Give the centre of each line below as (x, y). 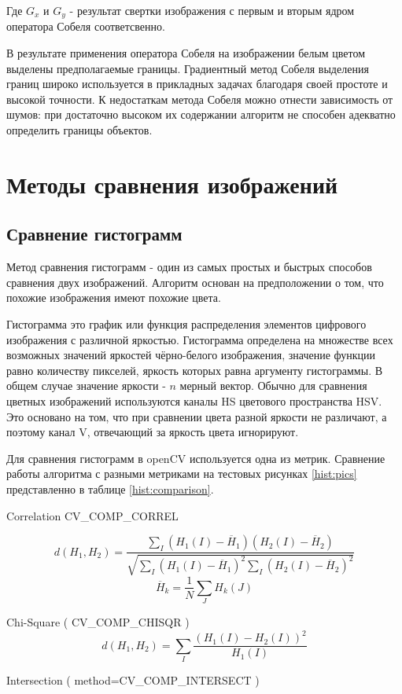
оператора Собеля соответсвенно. (86, 26)
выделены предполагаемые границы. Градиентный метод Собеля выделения (188, 68)
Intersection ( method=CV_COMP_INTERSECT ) (133, 680)
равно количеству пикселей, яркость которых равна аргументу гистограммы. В (195, 370)
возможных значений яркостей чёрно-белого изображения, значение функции (191, 355)
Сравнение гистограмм (94, 234)
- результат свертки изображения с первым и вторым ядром (212, 10)
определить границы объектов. (79, 130)
